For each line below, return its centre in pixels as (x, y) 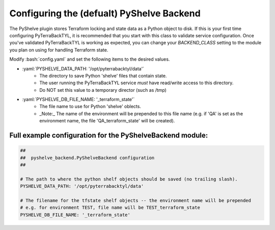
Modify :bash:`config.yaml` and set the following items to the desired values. (90, 59)
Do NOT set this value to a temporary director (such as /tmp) (103, 90)
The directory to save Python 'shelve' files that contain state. (103, 75)
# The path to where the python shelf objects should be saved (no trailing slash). (129, 179)
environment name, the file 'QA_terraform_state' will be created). (107, 121)
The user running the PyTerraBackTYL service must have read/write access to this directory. (136, 83)
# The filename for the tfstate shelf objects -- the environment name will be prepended (136, 200)
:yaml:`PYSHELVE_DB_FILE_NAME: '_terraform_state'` (78, 99)
